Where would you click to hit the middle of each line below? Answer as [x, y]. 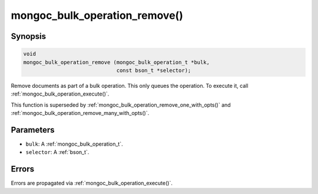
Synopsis [29, 36]
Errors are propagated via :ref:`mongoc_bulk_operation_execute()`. [92, 183]
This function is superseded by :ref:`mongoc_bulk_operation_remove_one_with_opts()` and [121, 105]
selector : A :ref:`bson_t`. [57, 152]
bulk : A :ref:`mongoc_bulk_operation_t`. [74, 144]
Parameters [33, 130]
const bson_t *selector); [154, 70]
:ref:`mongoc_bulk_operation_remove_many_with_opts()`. [80, 113]
